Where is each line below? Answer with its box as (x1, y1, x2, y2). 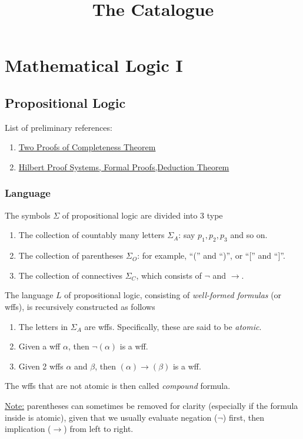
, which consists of (136, 269, 202, 281)
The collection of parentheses (18, 249, 124, 262)
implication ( (5, 423, 51, 435)
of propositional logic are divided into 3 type (62, 209, 223, 221)
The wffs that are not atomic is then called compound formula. (5, 379, 231, 392)
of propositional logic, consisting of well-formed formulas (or (64, 289, 282, 301)
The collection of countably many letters (18, 229, 165, 241)
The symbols (5, 209, 51, 221)
